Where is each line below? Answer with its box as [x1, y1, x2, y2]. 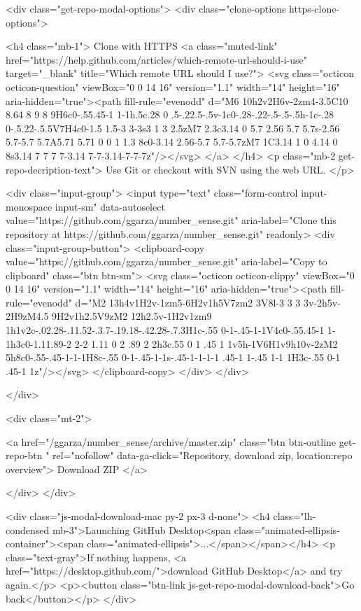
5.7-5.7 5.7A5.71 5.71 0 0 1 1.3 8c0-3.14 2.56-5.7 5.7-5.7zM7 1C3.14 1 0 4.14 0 [6, 134, 338, 149]
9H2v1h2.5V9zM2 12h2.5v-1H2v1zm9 [52, 309, 212, 323]
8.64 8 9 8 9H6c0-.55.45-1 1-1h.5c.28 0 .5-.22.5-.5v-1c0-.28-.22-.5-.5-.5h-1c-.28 [6, 107, 334, 122]
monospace [6, 199, 52, 213]
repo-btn [6, 448, 43, 463]
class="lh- [273, 509, 316, 523]
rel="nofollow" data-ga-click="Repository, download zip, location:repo [52, 448, 353, 463]
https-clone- [289, 1, 340, 15]
